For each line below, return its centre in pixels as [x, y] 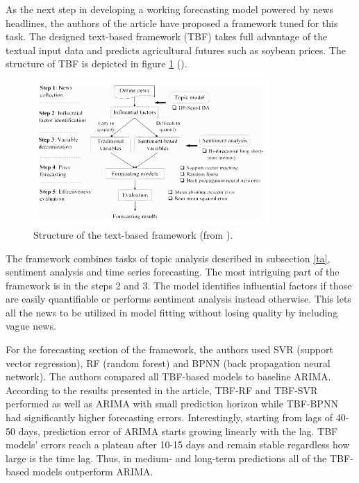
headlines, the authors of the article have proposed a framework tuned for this [172, 23]
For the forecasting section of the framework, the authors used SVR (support [169, 349]
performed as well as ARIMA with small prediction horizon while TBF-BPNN [172, 404]
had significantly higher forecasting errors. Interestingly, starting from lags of [169, 417]
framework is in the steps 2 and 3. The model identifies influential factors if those [179, 285]
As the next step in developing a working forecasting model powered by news [170, 9]
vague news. [31, 326]
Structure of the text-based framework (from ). [133, 234]
